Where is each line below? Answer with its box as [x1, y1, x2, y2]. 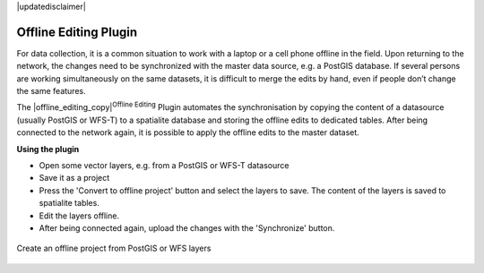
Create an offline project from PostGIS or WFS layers [16, 243, 212, 254]
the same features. [16, 86, 86, 97]
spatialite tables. [39, 198, 100, 209]
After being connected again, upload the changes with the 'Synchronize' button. [39, 222, 335, 233]
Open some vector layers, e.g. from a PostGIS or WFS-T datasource [39, 160, 290, 171]
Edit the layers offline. [39, 210, 120, 221]
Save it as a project [39, 173, 110, 183]
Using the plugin [16, 143, 80, 154]
